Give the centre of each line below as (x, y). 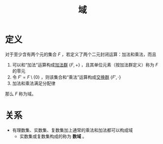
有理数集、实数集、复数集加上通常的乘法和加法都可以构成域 (72, 130)
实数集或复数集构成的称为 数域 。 (53, 136)
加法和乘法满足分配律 (34, 83)
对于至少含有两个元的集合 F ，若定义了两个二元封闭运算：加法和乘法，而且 (81, 54)
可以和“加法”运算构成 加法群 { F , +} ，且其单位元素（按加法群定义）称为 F (85, 65)
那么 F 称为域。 (21, 94)
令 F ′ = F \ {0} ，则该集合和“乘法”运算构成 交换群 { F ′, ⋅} (67, 77)
